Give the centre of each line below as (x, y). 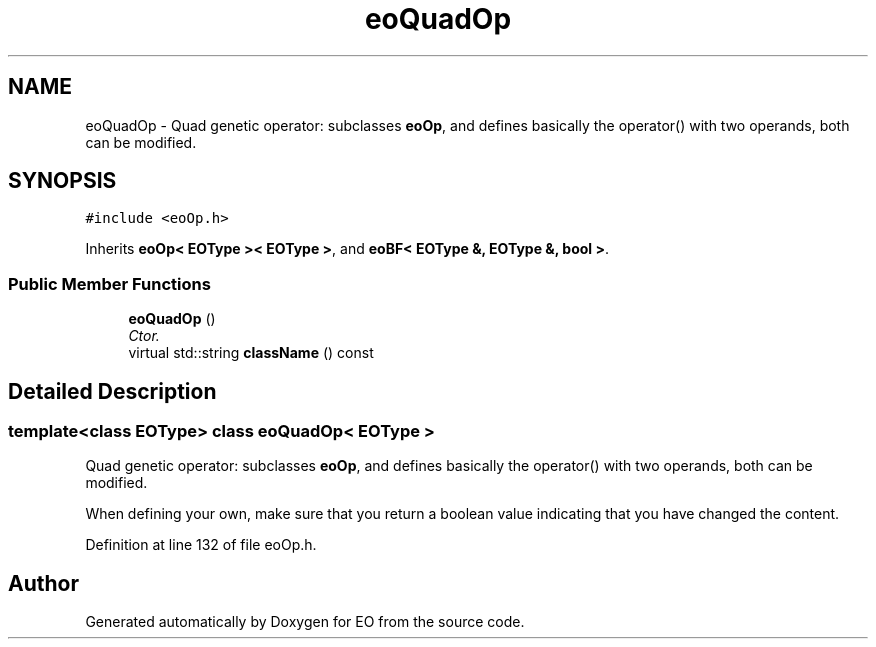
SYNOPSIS (62, 181)
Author (43, 583)
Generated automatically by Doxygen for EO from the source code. (305, 622)
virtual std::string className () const (251, 353)
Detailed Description (112, 391)
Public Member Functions (109, 283)
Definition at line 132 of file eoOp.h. (201, 545)
